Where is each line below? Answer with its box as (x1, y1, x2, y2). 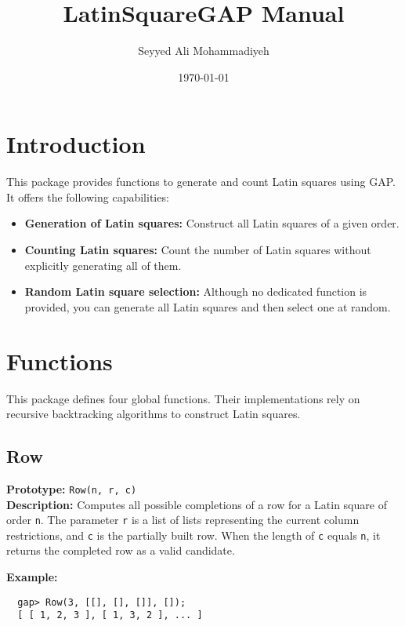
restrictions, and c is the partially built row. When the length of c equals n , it (6, 526, 381, 543)
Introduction (6, 128, 146, 160)
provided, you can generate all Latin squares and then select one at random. (24, 298, 391, 315)
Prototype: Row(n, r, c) (6, 480, 137, 497)
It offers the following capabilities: (6, 188, 169, 205)
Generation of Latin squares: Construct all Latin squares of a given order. (24, 215, 400, 231)
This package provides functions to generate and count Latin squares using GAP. (6, 173, 396, 190)
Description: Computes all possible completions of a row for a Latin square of (6, 496, 387, 512)
